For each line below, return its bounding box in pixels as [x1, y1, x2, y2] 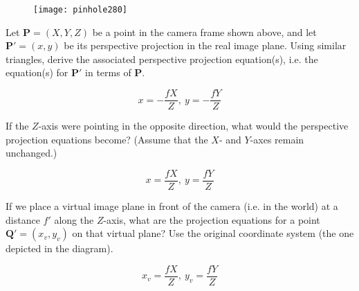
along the [54, 212, 94, 227]
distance [6, 212, 40, 227]
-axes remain [250, 132, 304, 146]
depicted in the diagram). [6, 241, 113, 256]
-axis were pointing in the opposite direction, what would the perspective [38, 118, 349, 133]
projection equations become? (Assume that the [6, 132, 208, 146]
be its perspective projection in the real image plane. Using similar [64, 38, 347, 53]
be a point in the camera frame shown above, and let [92, 24, 317, 39]
